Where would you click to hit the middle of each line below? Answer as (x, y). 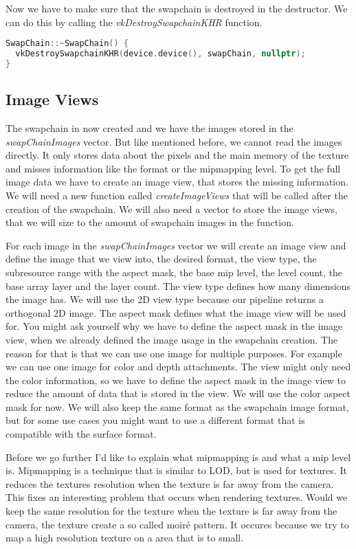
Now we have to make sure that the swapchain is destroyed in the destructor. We (177, 8)
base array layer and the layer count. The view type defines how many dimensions (178, 285)
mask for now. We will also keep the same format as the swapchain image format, (177, 406)
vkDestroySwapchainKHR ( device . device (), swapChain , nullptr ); (160, 54)
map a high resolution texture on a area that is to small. (125, 538)
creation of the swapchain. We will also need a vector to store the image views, (171, 209)
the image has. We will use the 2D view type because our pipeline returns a (165, 299)
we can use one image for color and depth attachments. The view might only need (178, 367)
